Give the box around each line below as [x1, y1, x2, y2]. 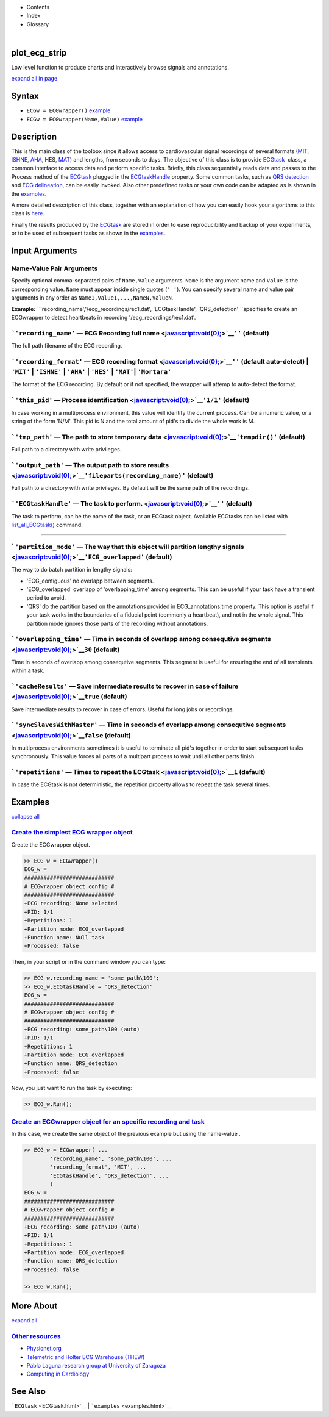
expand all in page [11, 75, 58, 82]
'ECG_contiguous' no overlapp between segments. [26, 577, 154, 584]
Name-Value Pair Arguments [11, 264, 98, 273]
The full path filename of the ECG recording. [11, 342, 122, 350]
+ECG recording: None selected [24, 900, 118, 907]
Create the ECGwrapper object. [11, 841, 91, 848]
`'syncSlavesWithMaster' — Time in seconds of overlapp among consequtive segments [11, 720, 286, 729]
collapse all [11, 813, 40, 820]
